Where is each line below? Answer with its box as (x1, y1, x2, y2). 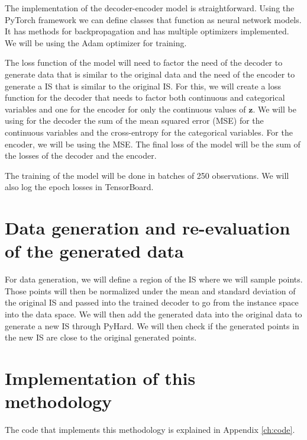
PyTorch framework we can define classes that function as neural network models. (5, 13, 302, 25)
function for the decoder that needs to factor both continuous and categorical (5, 91, 285, 104)
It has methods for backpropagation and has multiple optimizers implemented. (5, 25, 289, 37)
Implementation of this (5, 365, 196, 390)
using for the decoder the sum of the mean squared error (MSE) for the (5, 114, 264, 127)
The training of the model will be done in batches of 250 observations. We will (5, 169, 289, 181)
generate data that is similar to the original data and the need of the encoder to (5, 68, 295, 80)
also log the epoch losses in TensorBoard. (5, 181, 154, 193)
